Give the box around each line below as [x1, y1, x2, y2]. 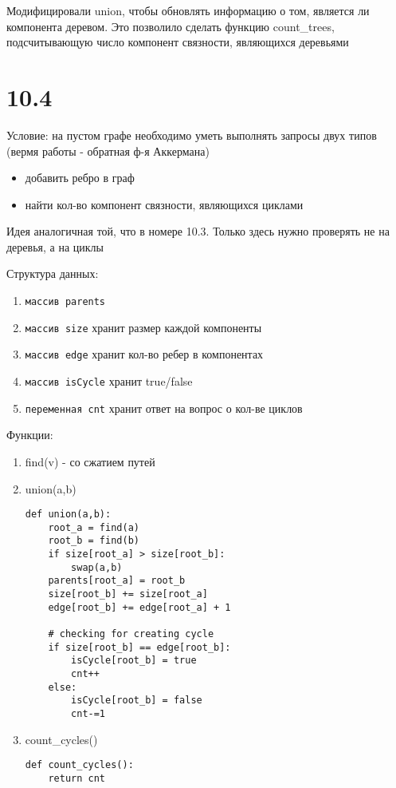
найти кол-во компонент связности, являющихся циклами [25, 196, 304, 212]
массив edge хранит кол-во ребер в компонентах [25, 346, 264, 362]
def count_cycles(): [25, 759, 134, 771]
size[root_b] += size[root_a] [48, 588, 208, 600]
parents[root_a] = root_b [48, 575, 186, 587]
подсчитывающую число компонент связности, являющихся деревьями [6, 34, 349, 50]
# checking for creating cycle [48, 628, 214, 640]
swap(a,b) [71, 561, 123, 573]
